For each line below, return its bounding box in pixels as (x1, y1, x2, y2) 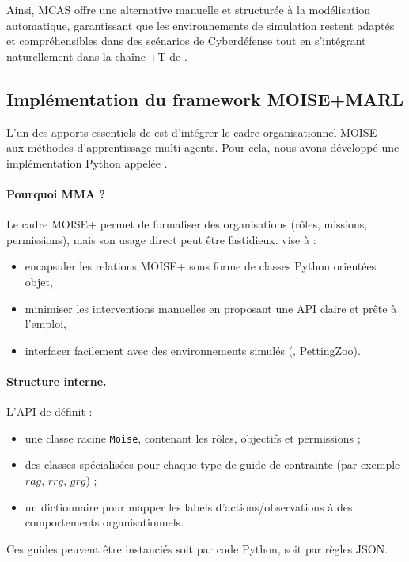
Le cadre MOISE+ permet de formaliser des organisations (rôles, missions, (6, 216, 368, 232)
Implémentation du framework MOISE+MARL (6, 86, 404, 111)
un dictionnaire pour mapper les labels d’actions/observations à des (25, 498, 353, 515)
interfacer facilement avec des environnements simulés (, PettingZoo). (25, 341, 361, 358)
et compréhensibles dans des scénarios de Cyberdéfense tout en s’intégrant (6, 32, 366, 49)
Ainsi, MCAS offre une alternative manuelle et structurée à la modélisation (6, 2, 371, 17)
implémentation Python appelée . (6, 154, 168, 171)
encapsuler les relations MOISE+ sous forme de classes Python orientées (25, 258, 377, 274)
